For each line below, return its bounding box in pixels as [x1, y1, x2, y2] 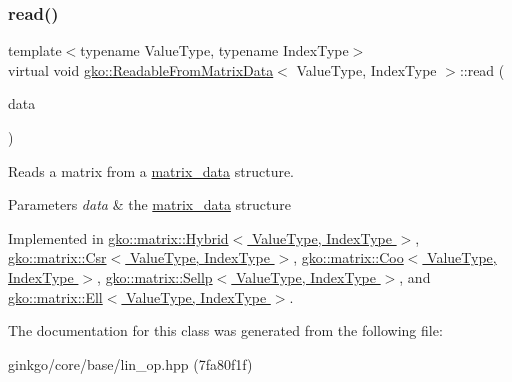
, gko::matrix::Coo [293, 247, 404, 268]
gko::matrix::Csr [8, 247, 107, 268]
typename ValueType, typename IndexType [80, 40, 349, 61]
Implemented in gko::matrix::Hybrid [8, 227, 229, 248]
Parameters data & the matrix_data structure [8, 194, 291, 215]
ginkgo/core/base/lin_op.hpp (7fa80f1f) [8, 353, 253, 374]
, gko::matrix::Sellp [97, 266, 213, 287]
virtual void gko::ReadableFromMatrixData [8, 59, 274, 80]
